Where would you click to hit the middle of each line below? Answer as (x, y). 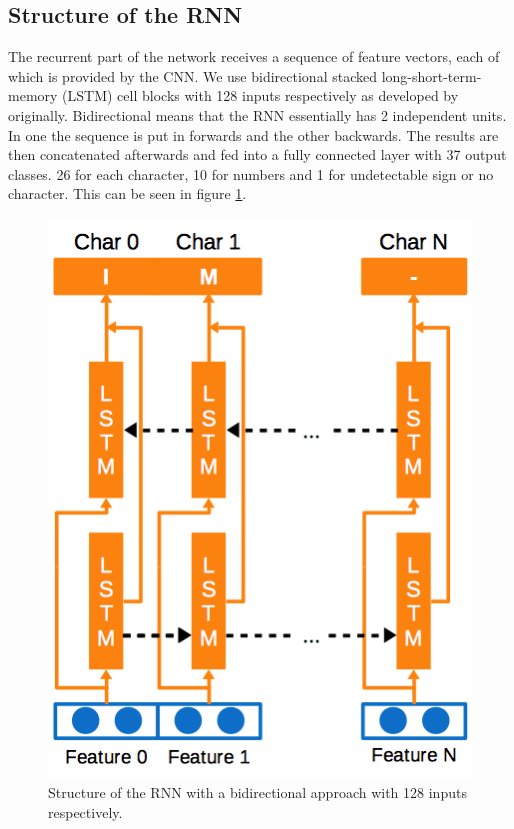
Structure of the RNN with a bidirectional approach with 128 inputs (257, 792)
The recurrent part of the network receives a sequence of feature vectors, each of (254, 56)
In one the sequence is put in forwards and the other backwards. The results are (253, 134)
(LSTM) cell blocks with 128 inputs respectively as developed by (260, 95)
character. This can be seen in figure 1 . (127, 193)
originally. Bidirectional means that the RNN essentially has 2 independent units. (257, 114)
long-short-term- (431, 75)
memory (33, 95)
